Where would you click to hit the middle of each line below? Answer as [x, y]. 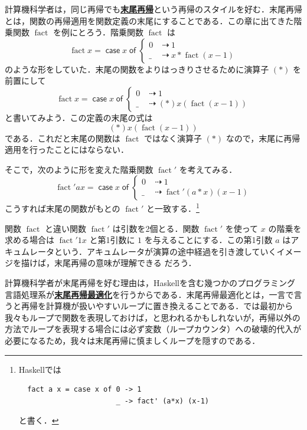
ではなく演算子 [173, 138]
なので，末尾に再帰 [263, 138]
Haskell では [40, 369]
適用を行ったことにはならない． [67, 150]
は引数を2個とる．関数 [156, 228]
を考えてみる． [208, 169]
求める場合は [30, 240]
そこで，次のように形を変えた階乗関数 [79, 169]
